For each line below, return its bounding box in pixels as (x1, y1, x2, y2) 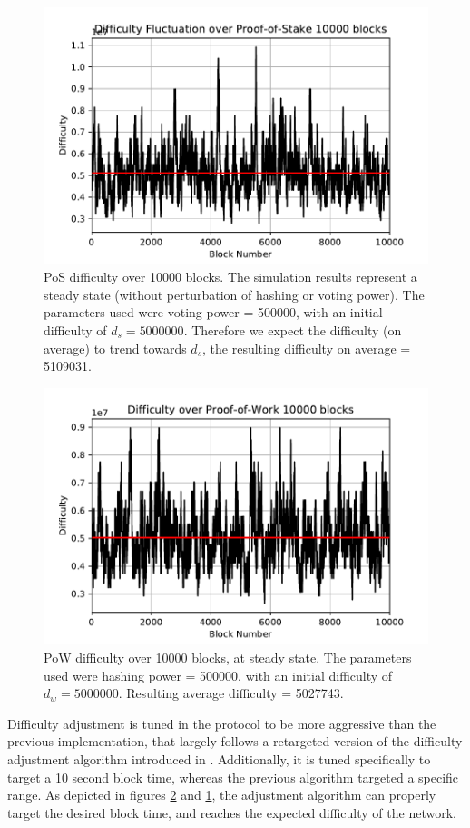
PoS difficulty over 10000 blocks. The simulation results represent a (44, 267, 417, 286)
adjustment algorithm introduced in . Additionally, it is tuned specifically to (7, 750, 431, 769)
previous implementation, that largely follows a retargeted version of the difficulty (7, 732, 463, 751)
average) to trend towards (44, 338, 187, 357)
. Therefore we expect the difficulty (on (183, 321, 402, 340)
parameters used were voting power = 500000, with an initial (44, 303, 383, 322)
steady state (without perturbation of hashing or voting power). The (44, 284, 425, 304)
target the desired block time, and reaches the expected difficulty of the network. (7, 803, 456, 822)
